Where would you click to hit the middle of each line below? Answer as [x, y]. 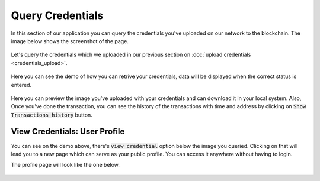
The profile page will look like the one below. [65, 165]
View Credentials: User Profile [68, 132]
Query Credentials [57, 15]
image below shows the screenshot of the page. [70, 41]
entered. [21, 85]
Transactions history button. [52, 115]
